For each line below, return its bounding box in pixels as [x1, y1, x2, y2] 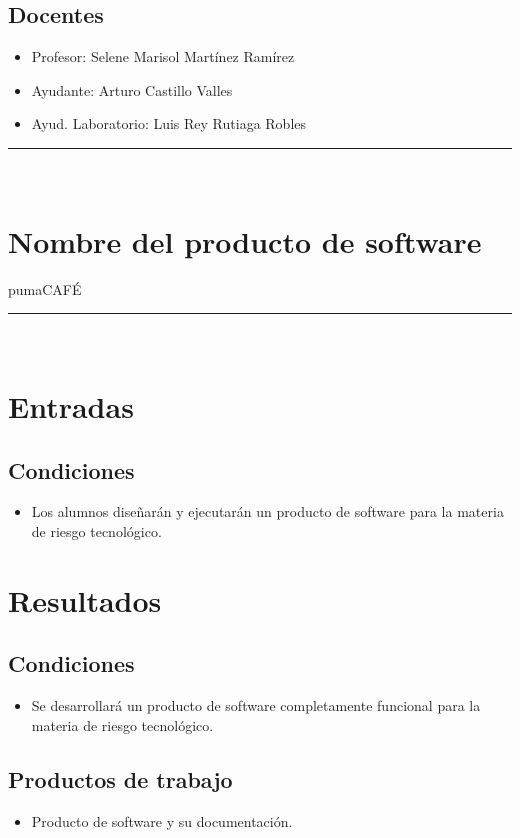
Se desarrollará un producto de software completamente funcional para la [31, 695, 481, 716]
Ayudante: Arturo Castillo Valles [31, 79, 233, 100]
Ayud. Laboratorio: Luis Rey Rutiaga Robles [31, 113, 307, 134]
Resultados [8, 579, 162, 620]
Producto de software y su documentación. [31, 810, 293, 831]
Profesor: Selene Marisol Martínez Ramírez [31, 46, 295, 67]
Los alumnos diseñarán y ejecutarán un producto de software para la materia [31, 501, 504, 522]
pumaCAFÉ [8, 278, 82, 299]
